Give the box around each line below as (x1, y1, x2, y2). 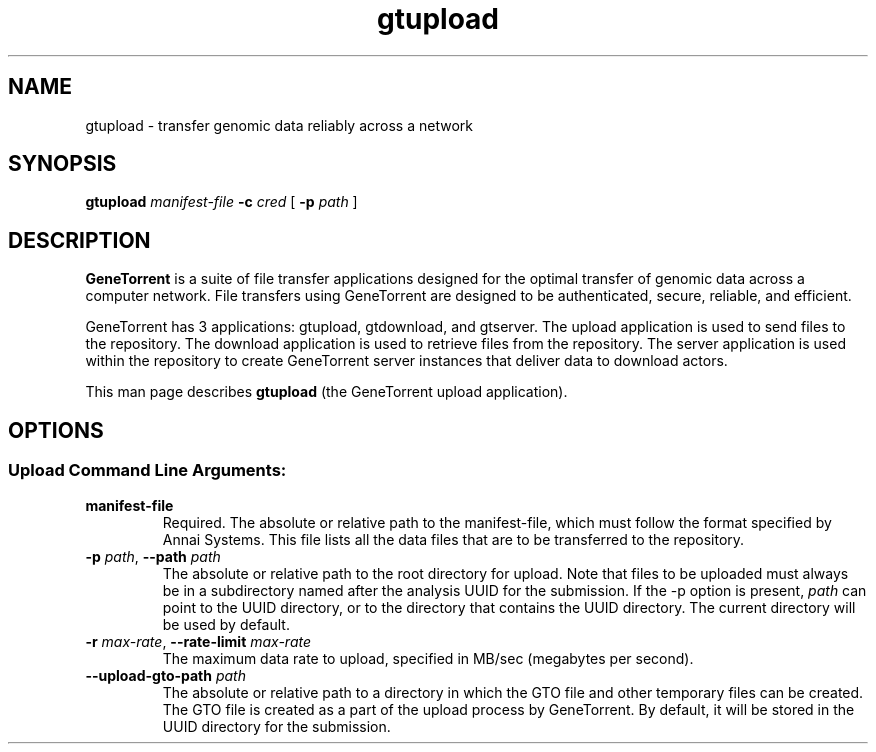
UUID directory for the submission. (162, 717, 391, 735)
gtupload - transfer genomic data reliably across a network (85, 116, 473, 134)
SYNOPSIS (8, 151, 117, 177)
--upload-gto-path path (85, 666, 246, 684)
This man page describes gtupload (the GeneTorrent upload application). (85, 383, 568, 401)
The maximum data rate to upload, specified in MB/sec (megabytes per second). (162, 649, 694, 667)
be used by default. (162, 615, 290, 633)
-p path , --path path (85, 547, 221, 565)
